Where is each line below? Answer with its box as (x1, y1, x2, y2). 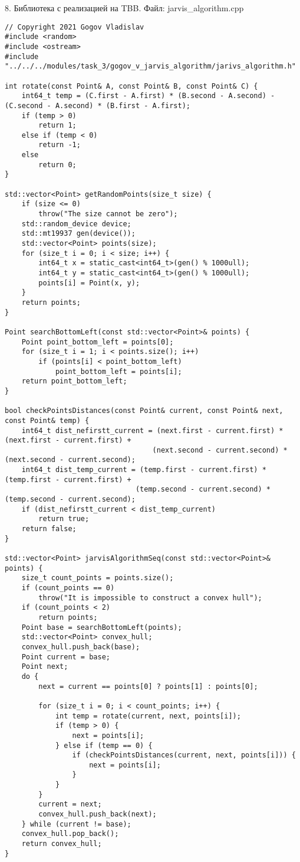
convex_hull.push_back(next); (38, 810, 157, 819)
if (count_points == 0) (21, 584, 115, 592)
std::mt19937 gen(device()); (21, 229, 136, 238)
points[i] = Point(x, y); (38, 278, 140, 287)
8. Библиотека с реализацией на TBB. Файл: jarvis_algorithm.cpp (5, 2, 244, 14)
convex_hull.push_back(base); (21, 642, 140, 651)
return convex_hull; (21, 840, 102, 848)
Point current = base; (21, 652, 110, 661)
